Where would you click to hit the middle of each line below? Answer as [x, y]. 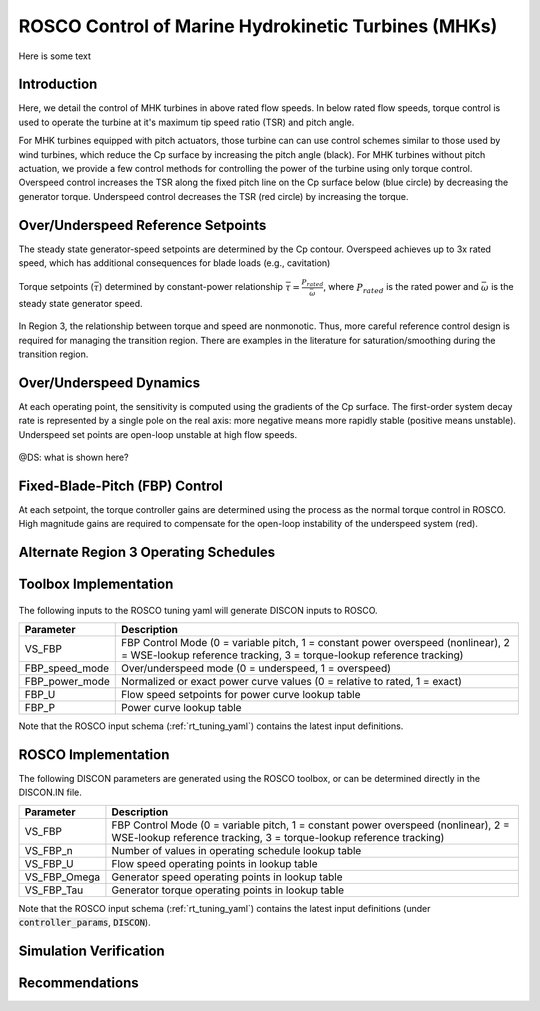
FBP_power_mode [67, 682]
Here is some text [55, 56]
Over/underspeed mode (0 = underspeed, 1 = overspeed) [256, 668]
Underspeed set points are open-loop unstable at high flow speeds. [158, 434]
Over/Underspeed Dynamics [109, 382]
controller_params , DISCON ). [84, 922]
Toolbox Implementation [96, 584]
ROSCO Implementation [94, 754]
